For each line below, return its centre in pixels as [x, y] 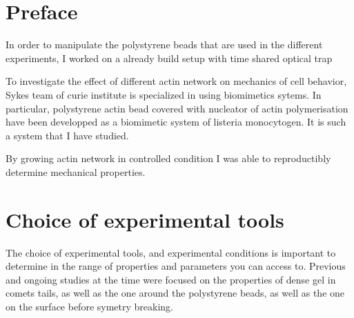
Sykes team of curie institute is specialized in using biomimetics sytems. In [164, 94]
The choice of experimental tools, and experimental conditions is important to [171, 252]
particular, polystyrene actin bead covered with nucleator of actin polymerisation [177, 108]
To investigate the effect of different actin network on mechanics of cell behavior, [176, 81]
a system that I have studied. [67, 135]
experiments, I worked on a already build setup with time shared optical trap [169, 58]
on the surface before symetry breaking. [89, 306]
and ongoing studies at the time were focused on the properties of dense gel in [171, 279]
